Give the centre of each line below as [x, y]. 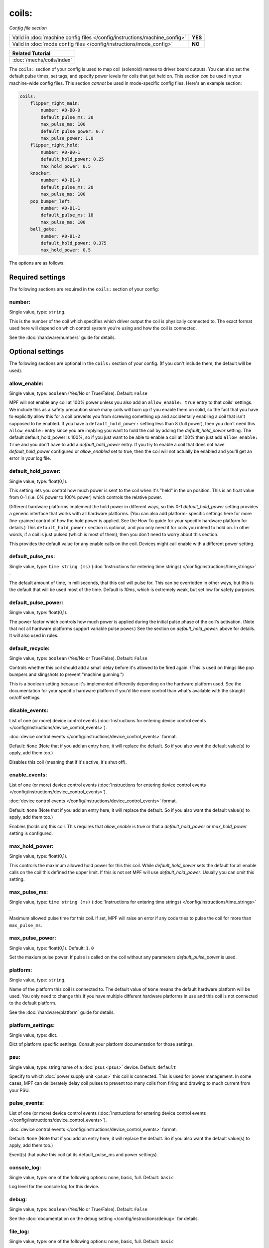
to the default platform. [33, 1003]
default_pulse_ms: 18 [67, 215]
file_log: [19, 1232]
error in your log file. [30, 458]
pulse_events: [27, 1103]
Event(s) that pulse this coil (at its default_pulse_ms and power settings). [84, 1154]
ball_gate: [43, 229]
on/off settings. [25, 698]
